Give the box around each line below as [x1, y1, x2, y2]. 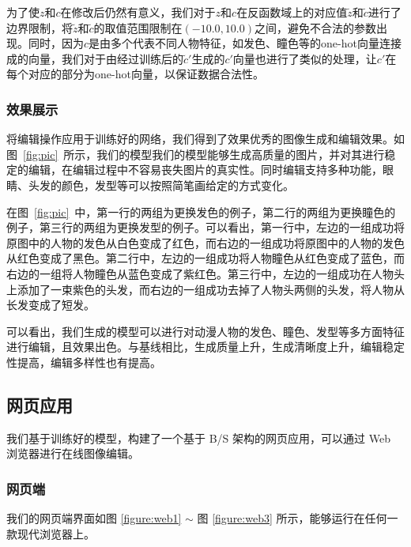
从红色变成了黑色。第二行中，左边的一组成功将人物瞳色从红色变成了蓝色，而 [6, 250, 405, 266]
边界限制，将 [6, 19, 73, 36]
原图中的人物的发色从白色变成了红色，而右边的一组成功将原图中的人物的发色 [6, 234, 405, 251]
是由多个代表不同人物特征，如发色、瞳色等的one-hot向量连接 [89, 35, 402, 51]
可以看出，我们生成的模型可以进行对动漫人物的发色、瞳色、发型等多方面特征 [6, 323, 405, 339]
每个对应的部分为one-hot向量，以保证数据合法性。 [6, 66, 264, 82]
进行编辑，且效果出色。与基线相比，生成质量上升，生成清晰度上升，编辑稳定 [6, 338, 405, 355]
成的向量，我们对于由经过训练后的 [6, 50, 183, 66]
